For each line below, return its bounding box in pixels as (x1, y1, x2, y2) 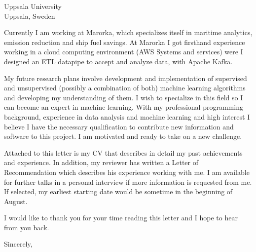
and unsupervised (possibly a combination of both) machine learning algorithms (4, 83, 246, 93)
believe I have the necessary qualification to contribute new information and (4, 121, 234, 131)
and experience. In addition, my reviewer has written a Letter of (4, 157, 199, 168)
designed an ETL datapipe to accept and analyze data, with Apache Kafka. (4, 56, 233, 66)
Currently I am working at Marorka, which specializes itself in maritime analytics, (4, 27, 253, 38)
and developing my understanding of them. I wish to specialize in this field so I (4, 92, 243, 102)
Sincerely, (4, 239, 33, 249)
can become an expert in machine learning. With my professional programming (4, 102, 243, 112)
